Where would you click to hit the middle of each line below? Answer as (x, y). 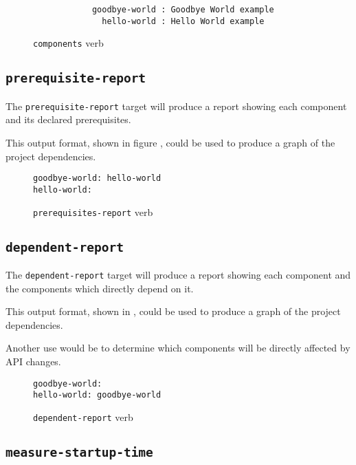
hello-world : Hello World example (183, 21)
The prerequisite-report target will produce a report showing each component (176, 106)
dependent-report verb (83, 417)
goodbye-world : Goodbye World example (183, 10)
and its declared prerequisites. (68, 119)
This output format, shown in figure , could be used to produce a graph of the (170, 142)
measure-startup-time (79, 452)
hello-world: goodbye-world (97, 395)
